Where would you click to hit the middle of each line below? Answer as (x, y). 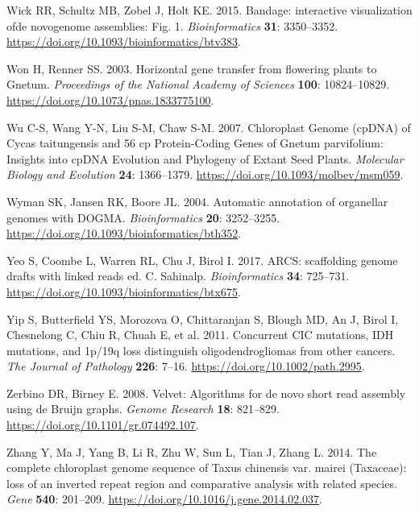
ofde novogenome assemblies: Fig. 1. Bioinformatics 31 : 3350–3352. (172, 25)
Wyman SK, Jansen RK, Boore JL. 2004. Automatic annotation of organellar (197, 201)
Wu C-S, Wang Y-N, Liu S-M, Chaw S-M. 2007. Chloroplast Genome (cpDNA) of (209, 127)
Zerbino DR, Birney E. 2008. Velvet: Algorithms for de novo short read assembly (206, 393)
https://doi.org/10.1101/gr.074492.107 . (103, 425)
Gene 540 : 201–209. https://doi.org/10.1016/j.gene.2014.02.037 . (164, 499)
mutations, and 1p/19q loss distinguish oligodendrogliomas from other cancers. (201, 350)
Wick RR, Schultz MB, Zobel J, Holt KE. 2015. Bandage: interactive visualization (209, 10)
